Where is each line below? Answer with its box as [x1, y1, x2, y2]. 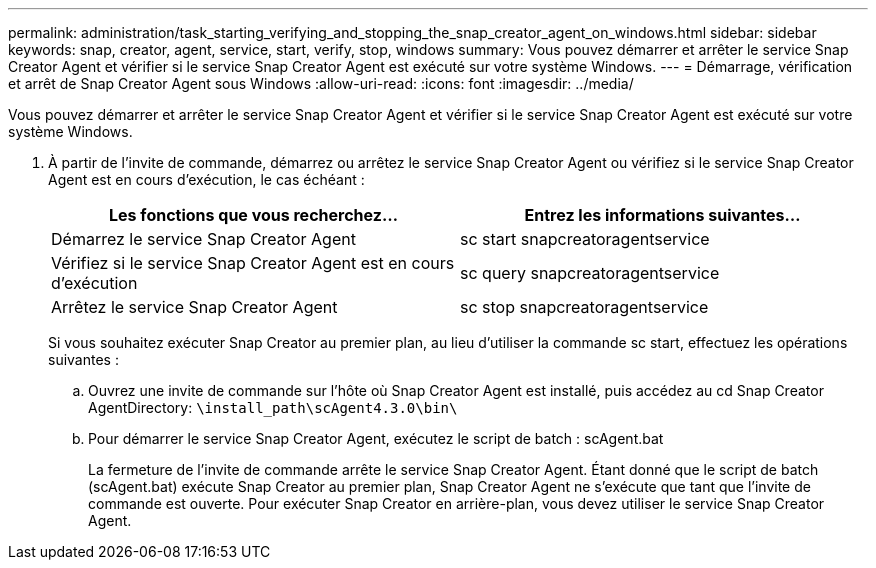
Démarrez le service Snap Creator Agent [51, 229, 356, 249]
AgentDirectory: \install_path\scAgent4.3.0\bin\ [88, 399, 458, 416]
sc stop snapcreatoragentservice [460, 297, 709, 317]
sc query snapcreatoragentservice [460, 263, 720, 283]
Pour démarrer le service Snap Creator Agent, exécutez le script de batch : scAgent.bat [88, 430, 664, 447]
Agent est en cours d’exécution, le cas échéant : [48, 171, 365, 188]
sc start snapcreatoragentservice [460, 229, 710, 249]
